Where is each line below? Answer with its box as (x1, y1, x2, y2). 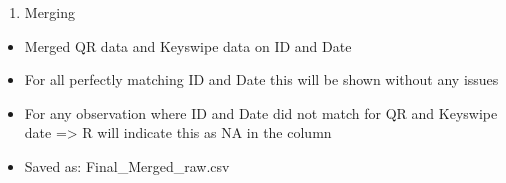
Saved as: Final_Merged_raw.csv (24, 155, 230, 176)
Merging (24, 2, 76, 22)
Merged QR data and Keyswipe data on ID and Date (24, 35, 352, 56)
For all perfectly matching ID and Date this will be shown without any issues (24, 69, 499, 90)
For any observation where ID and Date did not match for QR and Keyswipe (24, 102, 498, 123)
